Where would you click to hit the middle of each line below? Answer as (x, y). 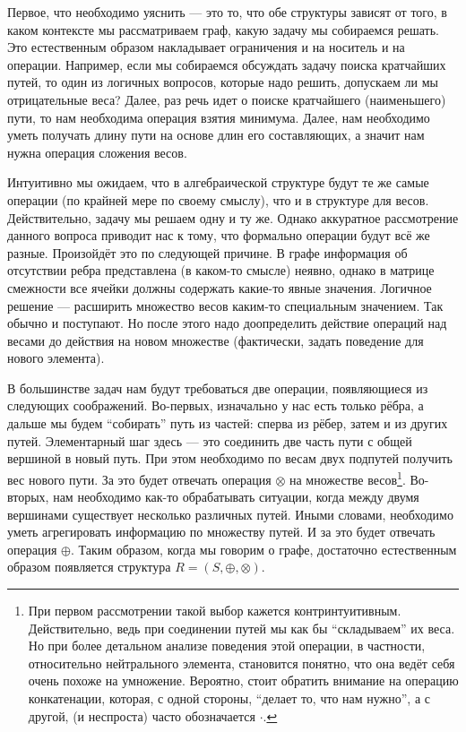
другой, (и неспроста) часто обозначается (142, 715)
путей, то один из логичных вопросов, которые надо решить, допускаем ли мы (223, 82)
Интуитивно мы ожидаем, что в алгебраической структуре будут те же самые (218, 182)
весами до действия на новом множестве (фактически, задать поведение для (216, 340)
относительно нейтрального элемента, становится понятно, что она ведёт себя (242, 663)
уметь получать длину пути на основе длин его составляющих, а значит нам (216, 135)
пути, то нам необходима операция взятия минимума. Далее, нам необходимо (219, 117)
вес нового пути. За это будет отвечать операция (139, 479)
